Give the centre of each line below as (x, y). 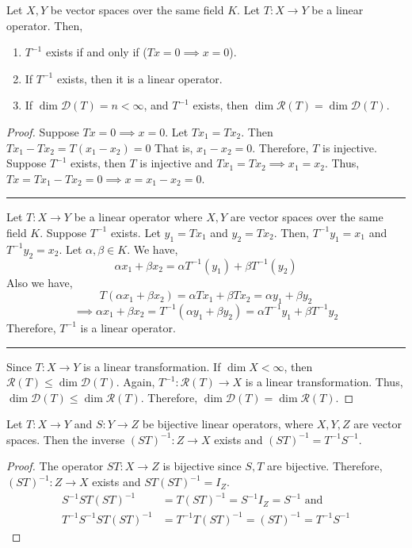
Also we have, (40, 282)
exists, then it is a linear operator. (139, 78)
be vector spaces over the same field (137, 10)
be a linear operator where (138, 217)
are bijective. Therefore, (325, 466)
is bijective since (202, 466)
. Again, (135, 382)
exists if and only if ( (96, 52)
